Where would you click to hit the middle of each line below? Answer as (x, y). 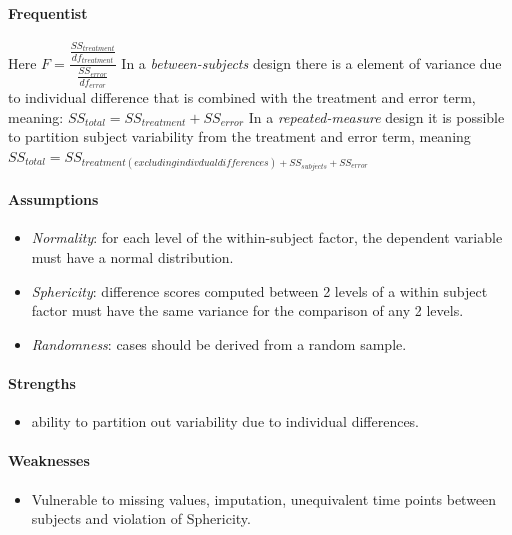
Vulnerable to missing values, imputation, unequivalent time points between (264, 498)
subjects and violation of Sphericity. (141, 518)
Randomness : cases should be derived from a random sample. (219, 343)
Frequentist (48, 12)
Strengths (42, 382)
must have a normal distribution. (132, 256)
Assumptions (53, 199)
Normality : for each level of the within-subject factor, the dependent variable (267, 237)
